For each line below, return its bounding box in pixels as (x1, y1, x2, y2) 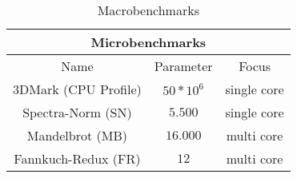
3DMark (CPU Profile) (13, 80, 142, 98)
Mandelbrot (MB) (26, 126, 127, 144)
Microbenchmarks (90, 33, 207, 51)
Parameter (154, 57, 213, 75)
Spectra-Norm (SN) (22, 103, 132, 121)
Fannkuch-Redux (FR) (14, 149, 141, 168)
